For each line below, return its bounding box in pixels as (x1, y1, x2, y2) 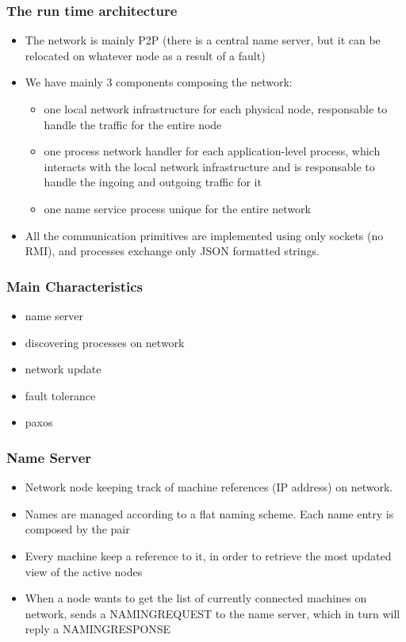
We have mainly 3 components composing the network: (25, 74, 293, 90)
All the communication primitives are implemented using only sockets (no (25, 227, 384, 243)
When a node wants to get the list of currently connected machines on (25, 590, 367, 606)
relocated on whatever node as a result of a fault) (25, 47, 266, 63)
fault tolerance (25, 387, 96, 403)
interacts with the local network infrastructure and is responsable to (44, 158, 375, 174)
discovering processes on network (25, 334, 185, 350)
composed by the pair (25, 521, 130, 537)
